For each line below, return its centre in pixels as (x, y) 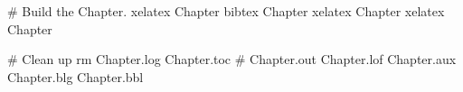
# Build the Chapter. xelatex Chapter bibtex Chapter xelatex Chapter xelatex (226, 11)
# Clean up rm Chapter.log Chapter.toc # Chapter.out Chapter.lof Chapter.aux (232, 59)
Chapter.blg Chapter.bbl (76, 76)
